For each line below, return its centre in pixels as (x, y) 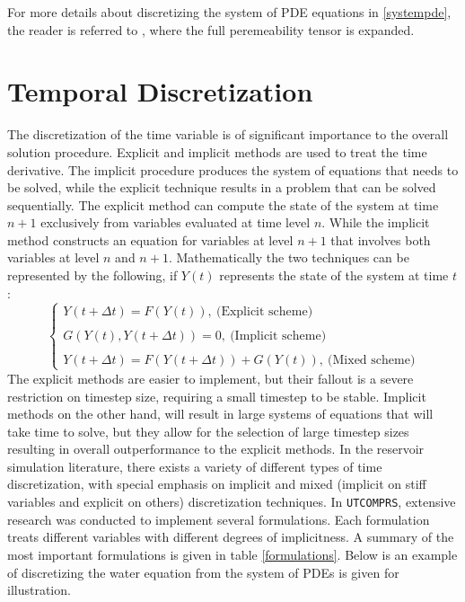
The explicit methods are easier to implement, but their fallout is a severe (211, 378)
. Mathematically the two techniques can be (289, 257)
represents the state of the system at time (334, 275)
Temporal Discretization (160, 91)
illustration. (39, 590)
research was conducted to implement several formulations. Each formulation (219, 519)
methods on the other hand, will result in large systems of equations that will (220, 414)
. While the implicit (376, 222)
